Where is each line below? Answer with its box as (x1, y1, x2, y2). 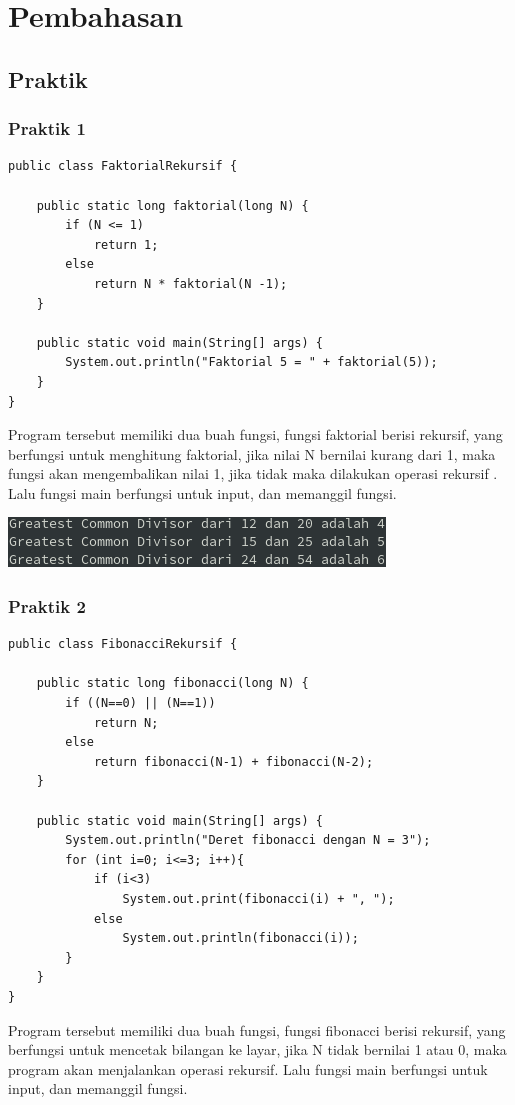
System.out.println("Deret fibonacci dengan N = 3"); (65, 833, 431, 848)
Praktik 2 (8, 593, 86, 618)
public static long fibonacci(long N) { (36, 676, 309, 691)
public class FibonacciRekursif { (8, 637, 238, 652)
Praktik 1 (8, 116, 86, 141)
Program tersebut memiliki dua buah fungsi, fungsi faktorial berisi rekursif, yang (8, 424, 503, 445)
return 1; (93, 237, 159, 252)
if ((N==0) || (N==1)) (65, 696, 216, 711)
